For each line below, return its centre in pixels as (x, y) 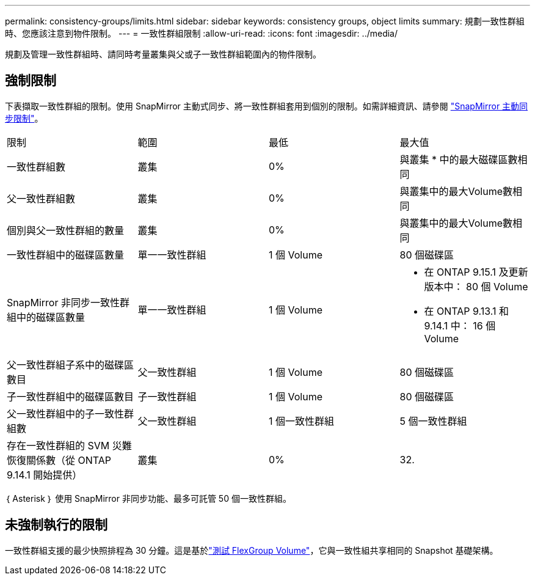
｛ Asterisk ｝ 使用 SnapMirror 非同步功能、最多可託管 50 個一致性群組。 (148, 498)
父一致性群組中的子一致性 (66, 413)
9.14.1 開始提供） (45, 475)
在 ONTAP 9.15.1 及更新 (476, 272)
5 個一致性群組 (433, 421)
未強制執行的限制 (56, 525)
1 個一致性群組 (302, 421)
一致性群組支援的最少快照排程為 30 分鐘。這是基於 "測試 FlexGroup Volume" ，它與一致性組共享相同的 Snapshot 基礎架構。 (252, 550)
